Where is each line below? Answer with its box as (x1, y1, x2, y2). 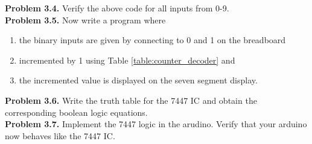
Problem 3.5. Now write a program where (5, 13, 166, 26)
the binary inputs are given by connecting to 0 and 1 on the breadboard (19, 34, 286, 46)
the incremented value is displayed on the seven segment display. (19, 74, 258, 86)
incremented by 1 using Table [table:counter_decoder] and (19, 53, 235, 66)
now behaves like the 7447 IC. (5, 129, 115, 142)
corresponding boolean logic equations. (5, 106, 148, 118)
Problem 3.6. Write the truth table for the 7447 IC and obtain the (5, 94, 257, 106)
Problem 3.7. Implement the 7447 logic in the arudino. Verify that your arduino (5, 118, 307, 130)
